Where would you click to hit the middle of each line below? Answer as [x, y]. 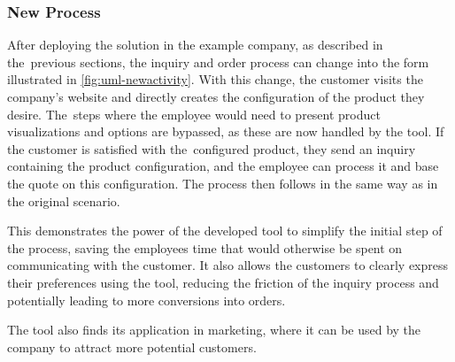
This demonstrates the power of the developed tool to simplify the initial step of [225, 231]
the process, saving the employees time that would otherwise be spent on [205, 247]
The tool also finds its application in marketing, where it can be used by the [214, 330]
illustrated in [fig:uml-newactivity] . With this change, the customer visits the [215, 79]
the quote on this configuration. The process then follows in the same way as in [223, 183]
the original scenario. [64, 200]
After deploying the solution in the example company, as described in [195, 45]
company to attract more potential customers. [132, 347]
